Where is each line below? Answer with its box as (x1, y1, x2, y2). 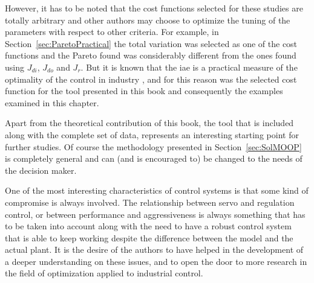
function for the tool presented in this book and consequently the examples (5, 84, 283, 97)
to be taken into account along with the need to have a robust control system (5, 220, 292, 232)
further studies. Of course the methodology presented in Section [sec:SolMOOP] (5, 140, 302, 153)
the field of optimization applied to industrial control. (5, 267, 203, 279)
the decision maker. (5, 164, 77, 176)
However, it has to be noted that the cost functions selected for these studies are (5, 2, 303, 14)
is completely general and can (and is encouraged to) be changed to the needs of (5, 152, 303, 165)
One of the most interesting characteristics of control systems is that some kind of (5, 184, 309, 197)
